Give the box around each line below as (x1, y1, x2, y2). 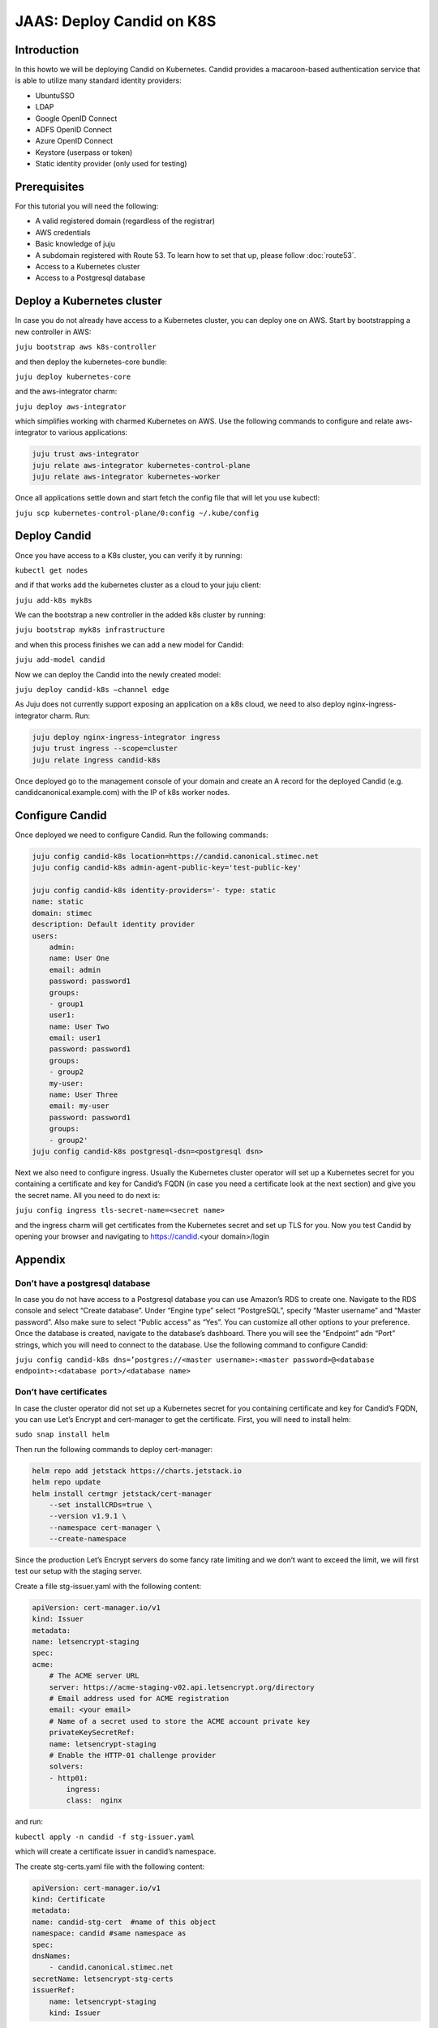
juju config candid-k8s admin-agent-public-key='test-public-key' (32, 863, 302, 872)
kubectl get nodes (15, 565, 88, 575)
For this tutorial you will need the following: (15, 201, 159, 211)
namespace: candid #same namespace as (32, 1929, 187, 1938)
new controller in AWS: (15, 327, 92, 337)
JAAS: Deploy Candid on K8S (15, 12, 217, 30)
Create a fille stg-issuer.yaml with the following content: (15, 1581, 202, 1591)
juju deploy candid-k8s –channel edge (15, 685, 170, 694)
